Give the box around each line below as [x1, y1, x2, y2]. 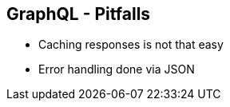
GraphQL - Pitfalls [6, 4, 151, 24]
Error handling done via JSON [38, 62, 195, 77]
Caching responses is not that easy [38, 38, 224, 52]
